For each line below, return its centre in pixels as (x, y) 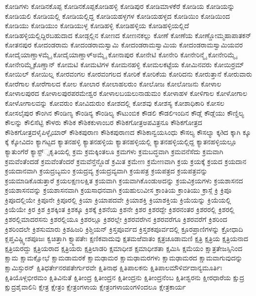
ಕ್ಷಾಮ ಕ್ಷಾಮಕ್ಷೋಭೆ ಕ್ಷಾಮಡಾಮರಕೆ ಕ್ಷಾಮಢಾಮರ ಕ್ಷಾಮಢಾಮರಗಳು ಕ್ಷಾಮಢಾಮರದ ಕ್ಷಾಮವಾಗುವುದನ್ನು (124, 258)
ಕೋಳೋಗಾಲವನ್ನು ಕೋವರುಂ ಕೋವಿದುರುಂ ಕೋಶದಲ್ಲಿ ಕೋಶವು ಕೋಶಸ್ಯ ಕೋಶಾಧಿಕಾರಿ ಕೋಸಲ (115, 103)
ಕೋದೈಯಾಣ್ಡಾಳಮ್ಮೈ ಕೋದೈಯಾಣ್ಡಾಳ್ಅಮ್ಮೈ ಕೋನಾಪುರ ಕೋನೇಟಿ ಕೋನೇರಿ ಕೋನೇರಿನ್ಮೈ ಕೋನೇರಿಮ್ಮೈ (121, 54)
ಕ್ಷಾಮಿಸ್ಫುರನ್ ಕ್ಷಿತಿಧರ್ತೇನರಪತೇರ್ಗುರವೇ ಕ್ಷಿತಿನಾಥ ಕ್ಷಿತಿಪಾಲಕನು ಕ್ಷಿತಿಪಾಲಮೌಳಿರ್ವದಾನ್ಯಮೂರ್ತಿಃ (114, 268)
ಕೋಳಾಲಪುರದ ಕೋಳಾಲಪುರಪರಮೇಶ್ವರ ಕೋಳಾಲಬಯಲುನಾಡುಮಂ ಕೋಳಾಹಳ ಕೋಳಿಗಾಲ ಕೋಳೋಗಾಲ (126, 93)
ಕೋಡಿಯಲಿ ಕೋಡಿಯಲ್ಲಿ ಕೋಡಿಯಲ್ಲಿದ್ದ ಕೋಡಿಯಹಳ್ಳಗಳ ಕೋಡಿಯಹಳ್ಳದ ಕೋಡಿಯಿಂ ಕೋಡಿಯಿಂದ (117, 16)
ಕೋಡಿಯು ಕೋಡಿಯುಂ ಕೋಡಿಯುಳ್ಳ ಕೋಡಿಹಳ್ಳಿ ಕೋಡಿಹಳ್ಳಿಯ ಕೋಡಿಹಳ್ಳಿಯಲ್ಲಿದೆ (97, 25)
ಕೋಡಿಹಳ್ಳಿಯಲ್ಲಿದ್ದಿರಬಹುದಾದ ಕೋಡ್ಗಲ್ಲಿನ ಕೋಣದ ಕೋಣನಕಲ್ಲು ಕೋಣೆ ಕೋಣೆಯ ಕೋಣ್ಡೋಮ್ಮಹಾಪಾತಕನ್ (128, 35)
